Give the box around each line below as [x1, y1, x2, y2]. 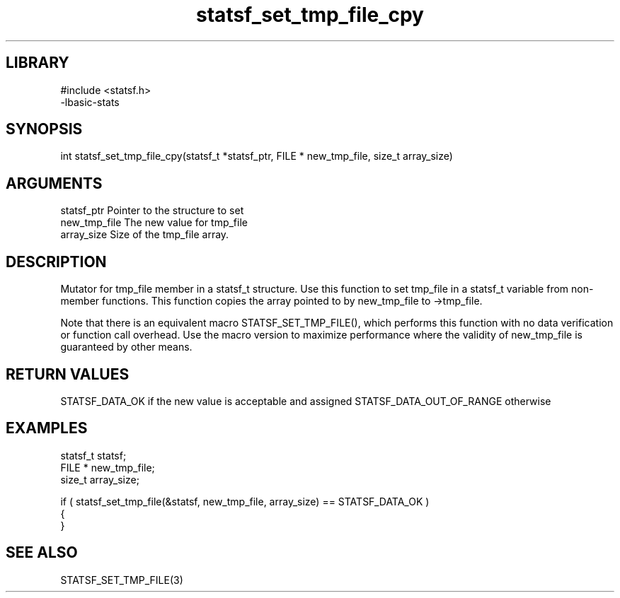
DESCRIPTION [6, 252, 107, 271]
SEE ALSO [6, 544, 78, 562]
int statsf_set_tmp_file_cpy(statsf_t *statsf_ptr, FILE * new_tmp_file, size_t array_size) [60, 150, 453, 163]
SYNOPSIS [6, 120, 83, 139]
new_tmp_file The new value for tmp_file [60, 216, 248, 229]
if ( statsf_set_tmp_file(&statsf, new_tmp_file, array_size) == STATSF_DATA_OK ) [60, 495, 430, 508]
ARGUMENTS [6, 174, 103, 192]
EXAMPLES [6, 419, 88, 438]
